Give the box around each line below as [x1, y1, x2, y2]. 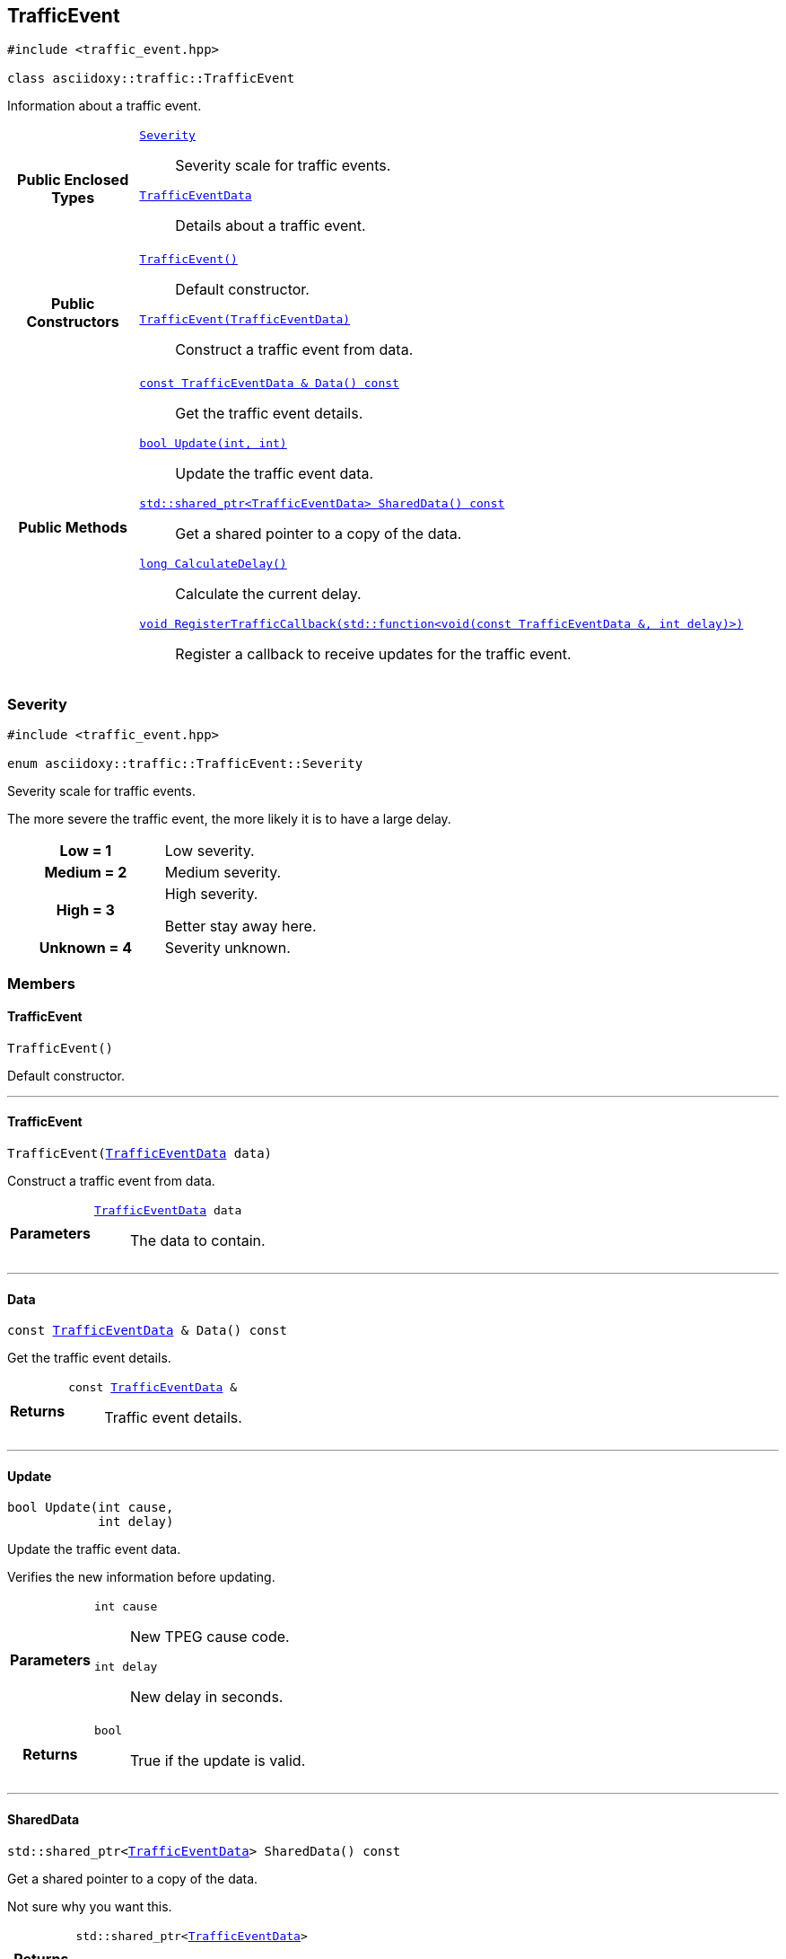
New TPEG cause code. [129, 1628, 290, 1646]
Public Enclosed [17, 171, 129, 190]
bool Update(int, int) [139, 437, 287, 451]
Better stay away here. [164, 917, 317, 936]
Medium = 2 [44, 863, 127, 882]
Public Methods [18, 517, 127, 536]
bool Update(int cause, [7, 1500, 174, 1515]
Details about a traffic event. [175, 216, 366, 235]
